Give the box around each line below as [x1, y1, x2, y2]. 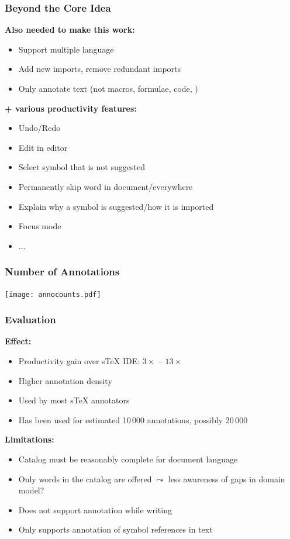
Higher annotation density [18, 374, 112, 386]
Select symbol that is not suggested [18, 161, 145, 173]
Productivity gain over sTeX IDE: [18, 355, 140, 367]
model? [18, 484, 44, 496]
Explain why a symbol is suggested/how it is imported [18, 200, 214, 212]
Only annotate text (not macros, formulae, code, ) [18, 82, 198, 94]
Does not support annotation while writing [18, 503, 172, 516]
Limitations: [5, 433, 54, 445]
